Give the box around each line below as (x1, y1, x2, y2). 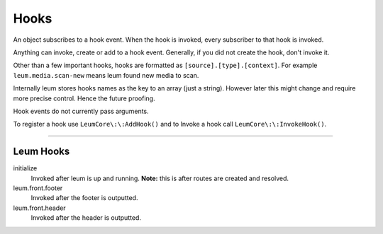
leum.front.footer (13, 184, 63, 192)
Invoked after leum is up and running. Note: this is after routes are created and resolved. (30, 174, 289, 182)
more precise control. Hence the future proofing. (13, 94, 155, 103)
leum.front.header (13, 204, 67, 212)
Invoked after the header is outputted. (30, 213, 142, 222)
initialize (13, 164, 38, 172)
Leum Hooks (13, 146, 70, 158)
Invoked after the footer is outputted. (30, 194, 138, 202)
